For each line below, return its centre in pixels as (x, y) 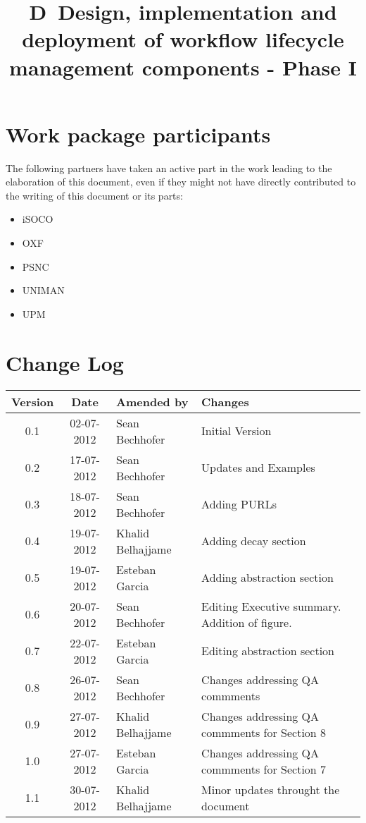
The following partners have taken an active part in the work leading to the (169, 167)
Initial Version (236, 431)
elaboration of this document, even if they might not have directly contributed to (181, 182)
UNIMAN (43, 290)
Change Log (65, 362)
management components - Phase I (183, 67)
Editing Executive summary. (271, 606)
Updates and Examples (258, 468)
